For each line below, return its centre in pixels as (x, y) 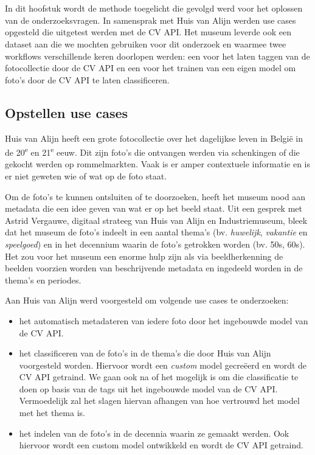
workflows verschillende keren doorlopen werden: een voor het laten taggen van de (157, 56)
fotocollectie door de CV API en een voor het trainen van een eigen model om (151, 68)
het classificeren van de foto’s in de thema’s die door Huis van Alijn (145, 353)
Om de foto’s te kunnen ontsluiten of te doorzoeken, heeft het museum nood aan (155, 196)
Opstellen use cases (67, 112)
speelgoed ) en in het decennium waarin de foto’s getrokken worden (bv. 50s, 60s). (155, 244)
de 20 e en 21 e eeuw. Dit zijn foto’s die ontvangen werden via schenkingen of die (152, 151)
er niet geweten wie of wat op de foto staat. (86, 175)
